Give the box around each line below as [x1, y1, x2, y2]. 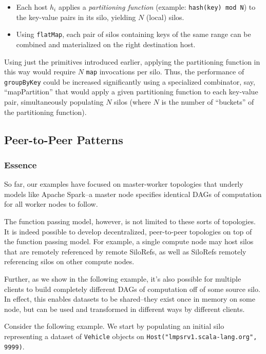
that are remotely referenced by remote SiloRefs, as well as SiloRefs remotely [4, 246, 246, 257]
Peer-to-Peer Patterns [4, 131, 123, 147]
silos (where [114, 96, 151, 107]
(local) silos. [146, 11, 184, 22]
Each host [16, 2, 48, 12]
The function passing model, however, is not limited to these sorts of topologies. [4, 215, 256, 226]
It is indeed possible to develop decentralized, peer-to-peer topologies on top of [4, 226, 252, 237]
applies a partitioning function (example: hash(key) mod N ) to [58, 2, 256, 12]
